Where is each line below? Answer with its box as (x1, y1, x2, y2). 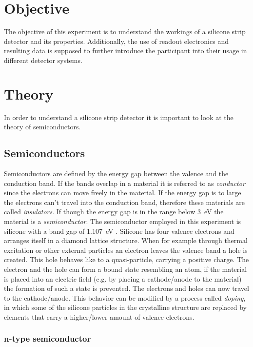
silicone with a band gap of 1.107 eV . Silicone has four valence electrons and (4, 225, 234, 236)
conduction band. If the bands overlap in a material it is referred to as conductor (4, 178, 245, 188)
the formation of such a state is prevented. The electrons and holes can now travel (4, 283, 249, 293)
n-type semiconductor (4, 332, 91, 345)
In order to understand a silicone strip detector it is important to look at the (4, 112, 234, 122)
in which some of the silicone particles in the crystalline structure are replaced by (4, 302, 247, 312)
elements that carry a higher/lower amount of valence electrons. (4, 311, 195, 322)
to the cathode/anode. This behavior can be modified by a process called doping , (4, 292, 246, 303)
